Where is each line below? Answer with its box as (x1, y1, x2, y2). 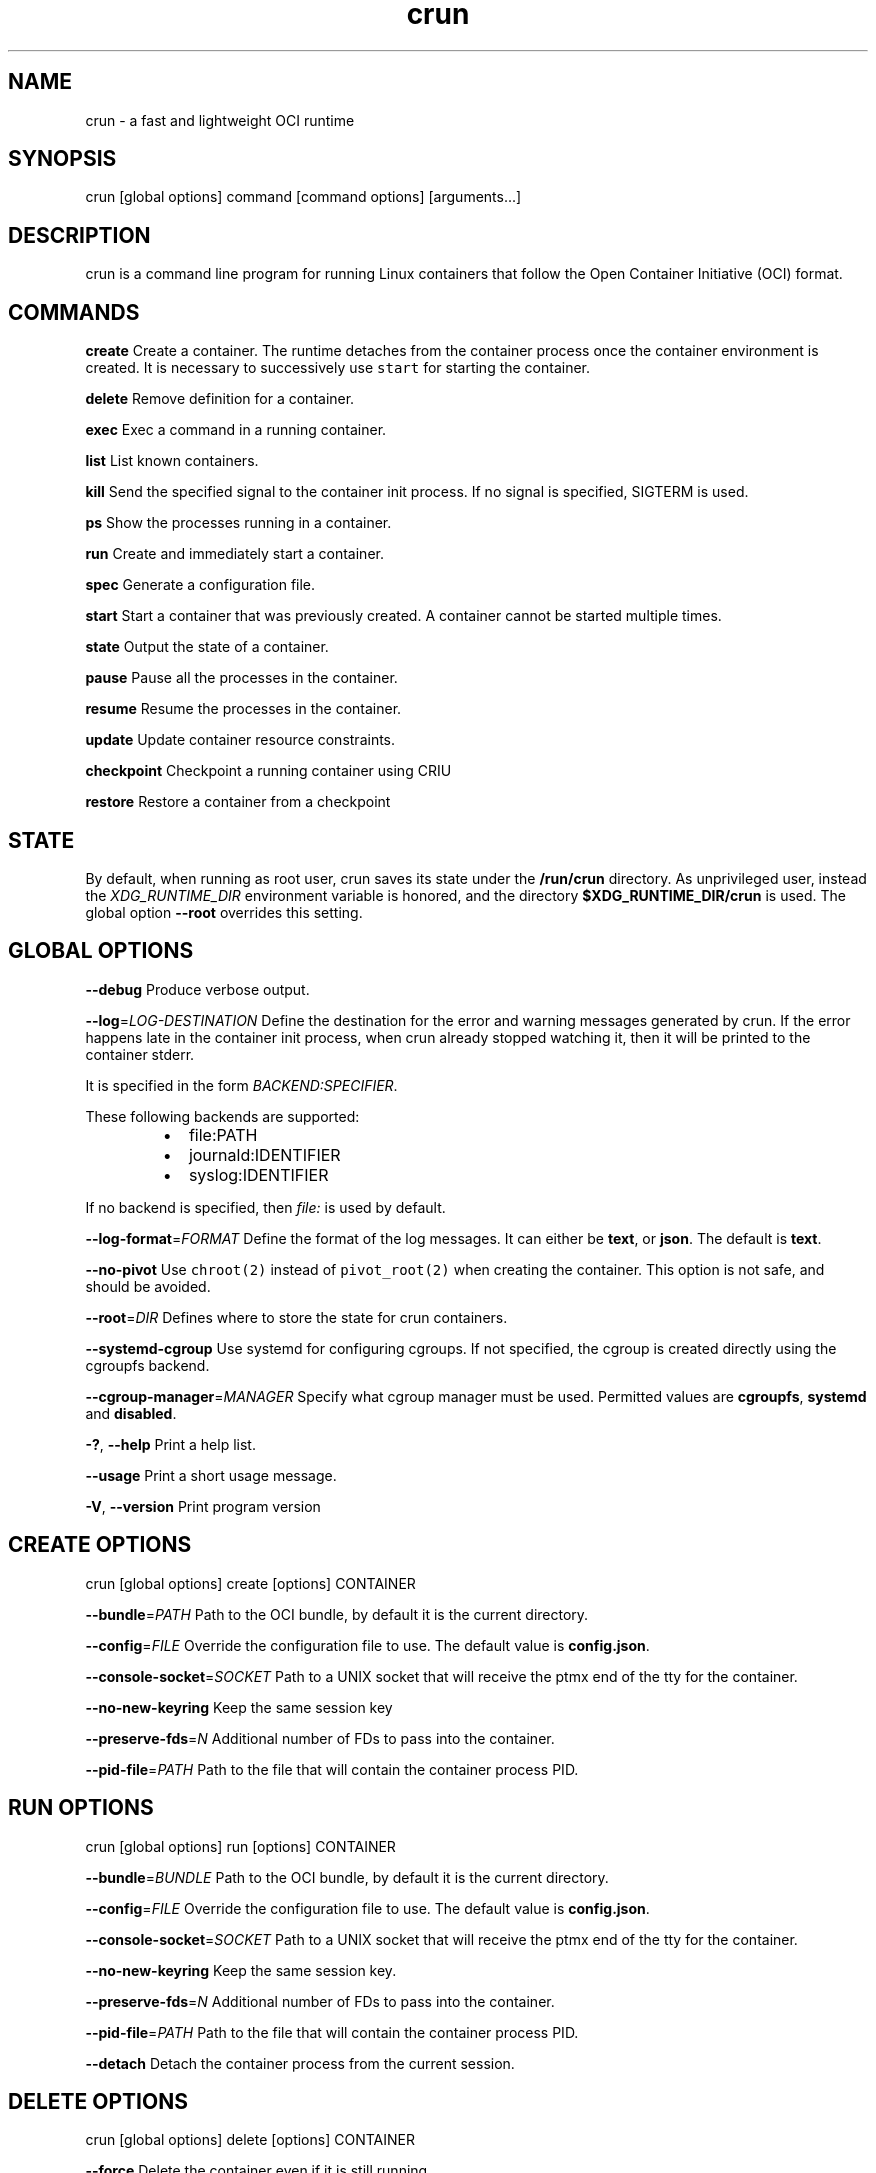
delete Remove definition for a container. (85, 390, 355, 408)
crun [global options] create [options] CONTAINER (85, 1574, 416, 1592)
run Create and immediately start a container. (85, 545, 384, 563)
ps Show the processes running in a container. (85, 514, 392, 532)
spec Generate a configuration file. (85, 576, 316, 594)
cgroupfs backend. (85, 1356, 210, 1374)
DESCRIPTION (8, 222, 151, 248)
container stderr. (85, 1045, 195, 1063)
